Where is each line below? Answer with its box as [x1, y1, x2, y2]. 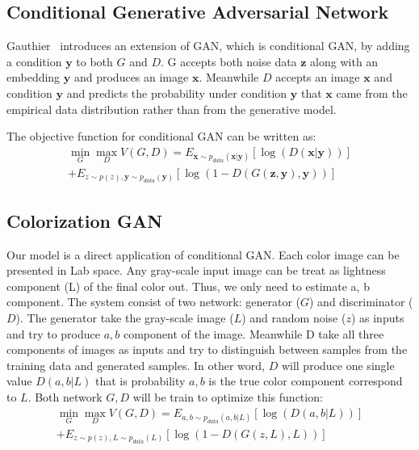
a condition [6, 53, 62, 69]
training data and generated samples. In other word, [6, 356, 265, 373]
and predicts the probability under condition [66, 84, 287, 101]
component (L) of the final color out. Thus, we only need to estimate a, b [6, 277, 370, 294]
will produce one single [281, 356, 395, 373]
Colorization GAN [6, 208, 163, 233]
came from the [336, 84, 408, 101]
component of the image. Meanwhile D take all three [123, 325, 384, 342]
